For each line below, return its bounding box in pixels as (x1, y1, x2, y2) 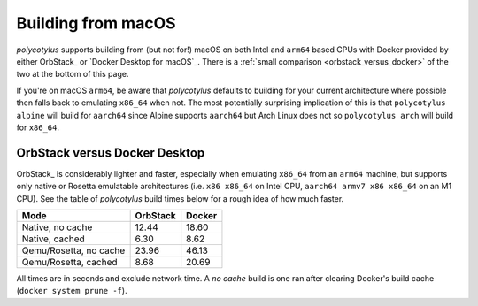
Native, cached (21, 233, 86, 245)
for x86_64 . (16, 122, 59, 133)
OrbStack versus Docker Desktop (16, 145, 205, 160)
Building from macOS (16, 13, 176, 33)
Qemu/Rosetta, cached (21, 256, 119, 268)
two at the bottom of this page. (16, 69, 129, 80)
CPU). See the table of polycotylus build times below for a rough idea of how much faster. (16, 193, 344, 203)
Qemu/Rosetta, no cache (21, 244, 126, 256)
